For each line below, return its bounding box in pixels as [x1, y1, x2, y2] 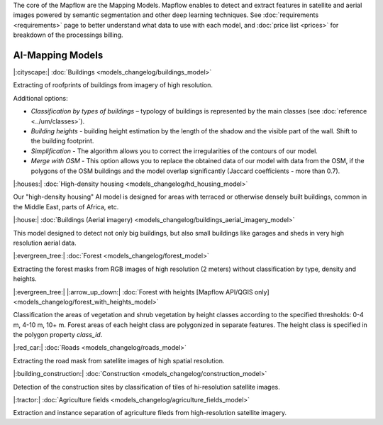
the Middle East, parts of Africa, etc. [13, 202, 119, 211]
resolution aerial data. [13, 238, 77, 247]
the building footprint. [30, 137, 94, 145]
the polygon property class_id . [13, 331, 103, 339]
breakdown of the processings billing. [13, 31, 123, 39]
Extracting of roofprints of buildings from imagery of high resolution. [13, 81, 213, 89]
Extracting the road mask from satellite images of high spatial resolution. [13, 356, 225, 365]
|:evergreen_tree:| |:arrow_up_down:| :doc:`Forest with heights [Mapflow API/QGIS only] [13, 287, 270, 296]
